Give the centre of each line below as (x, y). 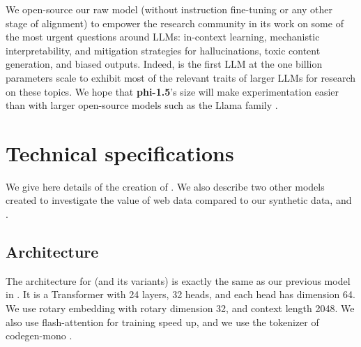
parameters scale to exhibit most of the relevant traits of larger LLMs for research (181, 77)
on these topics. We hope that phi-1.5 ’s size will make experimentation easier (172, 91)
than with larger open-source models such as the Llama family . (142, 105)
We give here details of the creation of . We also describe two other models (165, 186)
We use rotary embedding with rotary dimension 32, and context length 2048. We (180, 308)
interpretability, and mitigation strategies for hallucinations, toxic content (163, 50)
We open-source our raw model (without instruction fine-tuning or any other (169, 9)
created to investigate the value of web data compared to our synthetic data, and (179, 200)
